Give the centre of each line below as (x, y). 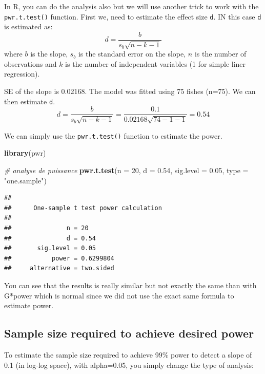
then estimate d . (30, 101)
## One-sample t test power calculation (83, 208)
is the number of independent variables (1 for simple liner (156, 63)
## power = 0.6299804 (59, 258)
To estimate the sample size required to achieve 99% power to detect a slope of (128, 354)
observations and (30, 63)
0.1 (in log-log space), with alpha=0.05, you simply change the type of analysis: (129, 364)
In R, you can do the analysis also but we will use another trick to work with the (131, 6)
